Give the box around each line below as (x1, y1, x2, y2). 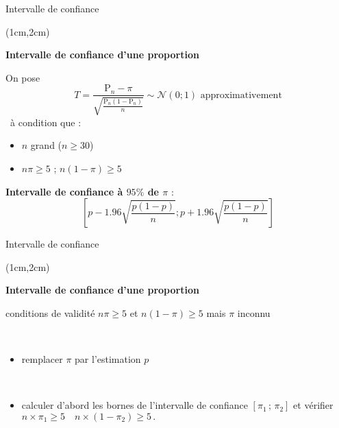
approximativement (200, 90, 282, 100)
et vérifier (293, 398, 334, 412)
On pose (5, 70, 40, 84)
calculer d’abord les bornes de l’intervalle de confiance (21, 398, 248, 412)
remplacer (21, 352, 63, 366)
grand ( (30, 138, 62, 152)
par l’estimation (75, 352, 141, 366)
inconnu (237, 305, 271, 320)
